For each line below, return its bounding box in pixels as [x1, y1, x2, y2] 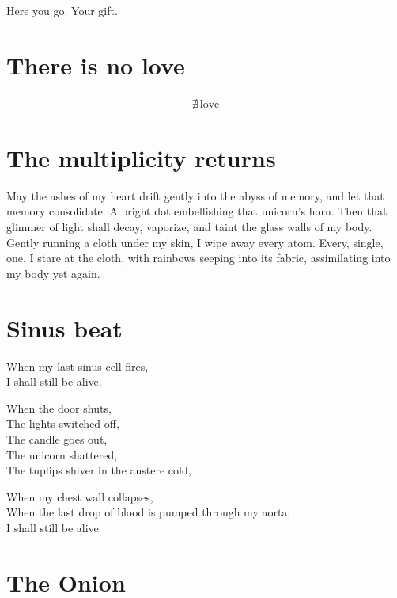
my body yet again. [6, 265, 100, 281]
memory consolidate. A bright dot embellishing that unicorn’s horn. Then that [6, 203, 388, 219]
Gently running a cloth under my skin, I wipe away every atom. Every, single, [6, 234, 384, 250]
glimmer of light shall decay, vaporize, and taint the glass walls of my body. [6, 219, 372, 235]
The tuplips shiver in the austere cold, [6, 462, 191, 478]
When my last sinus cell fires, [6, 357, 149, 374]
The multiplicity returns [6, 141, 276, 173]
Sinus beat [6, 311, 123, 344]
